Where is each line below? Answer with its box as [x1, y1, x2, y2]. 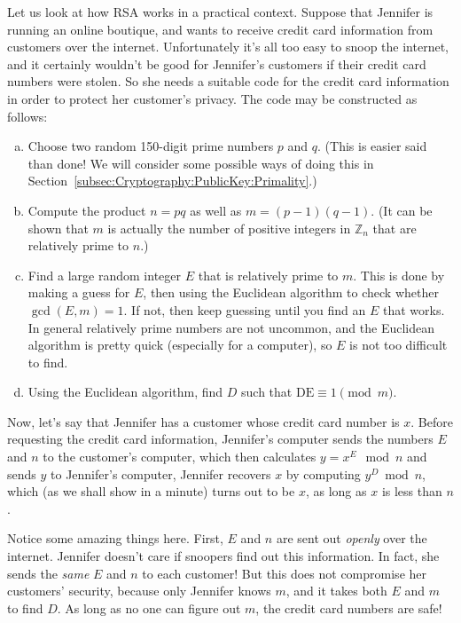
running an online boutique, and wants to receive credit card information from [7, 20, 434, 38]
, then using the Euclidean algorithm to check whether [143, 283, 439, 302]
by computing [285, 464, 361, 483]
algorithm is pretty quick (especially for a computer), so [27, 335, 332, 354]
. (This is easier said [317, 137, 427, 155]
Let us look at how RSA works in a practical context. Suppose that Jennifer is [7, 3, 434, 20]
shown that [27, 218, 89, 237]
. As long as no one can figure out [57, 598, 241, 617]
